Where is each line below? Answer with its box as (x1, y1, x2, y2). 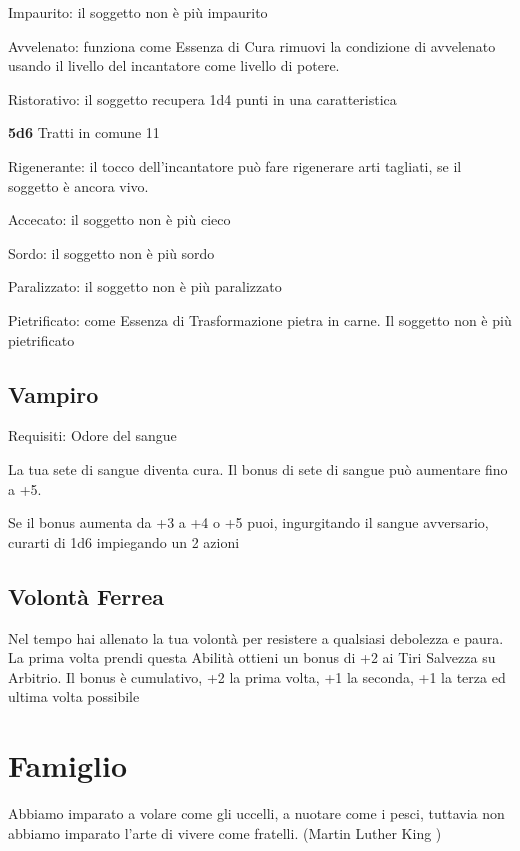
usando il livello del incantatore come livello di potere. (8, 55, 340, 76)
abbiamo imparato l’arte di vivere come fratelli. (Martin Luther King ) (8, 822, 442, 843)
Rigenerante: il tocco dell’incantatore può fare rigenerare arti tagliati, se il (8, 155, 462, 176)
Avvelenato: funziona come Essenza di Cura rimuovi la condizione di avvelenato (8, 35, 496, 56)
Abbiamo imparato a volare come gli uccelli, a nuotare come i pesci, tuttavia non (8, 803, 505, 823)
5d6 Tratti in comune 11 (8, 122, 160, 143)
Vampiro (8, 378, 99, 409)
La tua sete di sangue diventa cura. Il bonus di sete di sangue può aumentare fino (8, 458, 508, 479)
